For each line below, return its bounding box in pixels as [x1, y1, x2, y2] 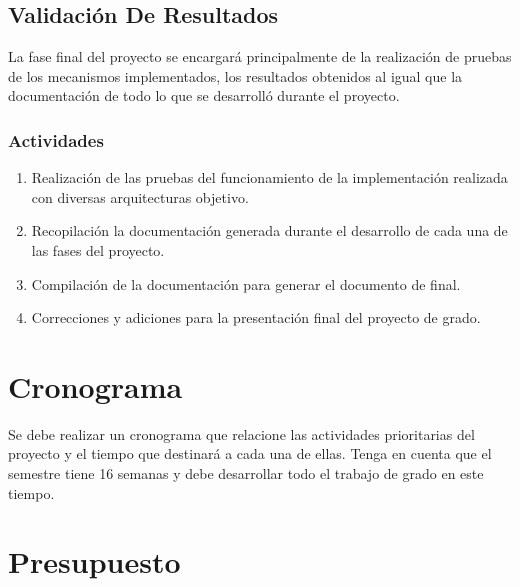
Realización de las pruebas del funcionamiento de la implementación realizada [31, 167, 508, 188]
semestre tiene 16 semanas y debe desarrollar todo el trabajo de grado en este [8, 463, 484, 484]
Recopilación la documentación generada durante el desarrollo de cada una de [31, 220, 508, 241]
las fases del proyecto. [31, 239, 165, 260]
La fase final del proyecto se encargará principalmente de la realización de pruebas [8, 46, 512, 67]
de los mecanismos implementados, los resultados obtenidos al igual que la [8, 65, 463, 86]
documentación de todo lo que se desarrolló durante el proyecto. [8, 85, 400, 106]
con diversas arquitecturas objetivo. [31, 186, 249, 207]
